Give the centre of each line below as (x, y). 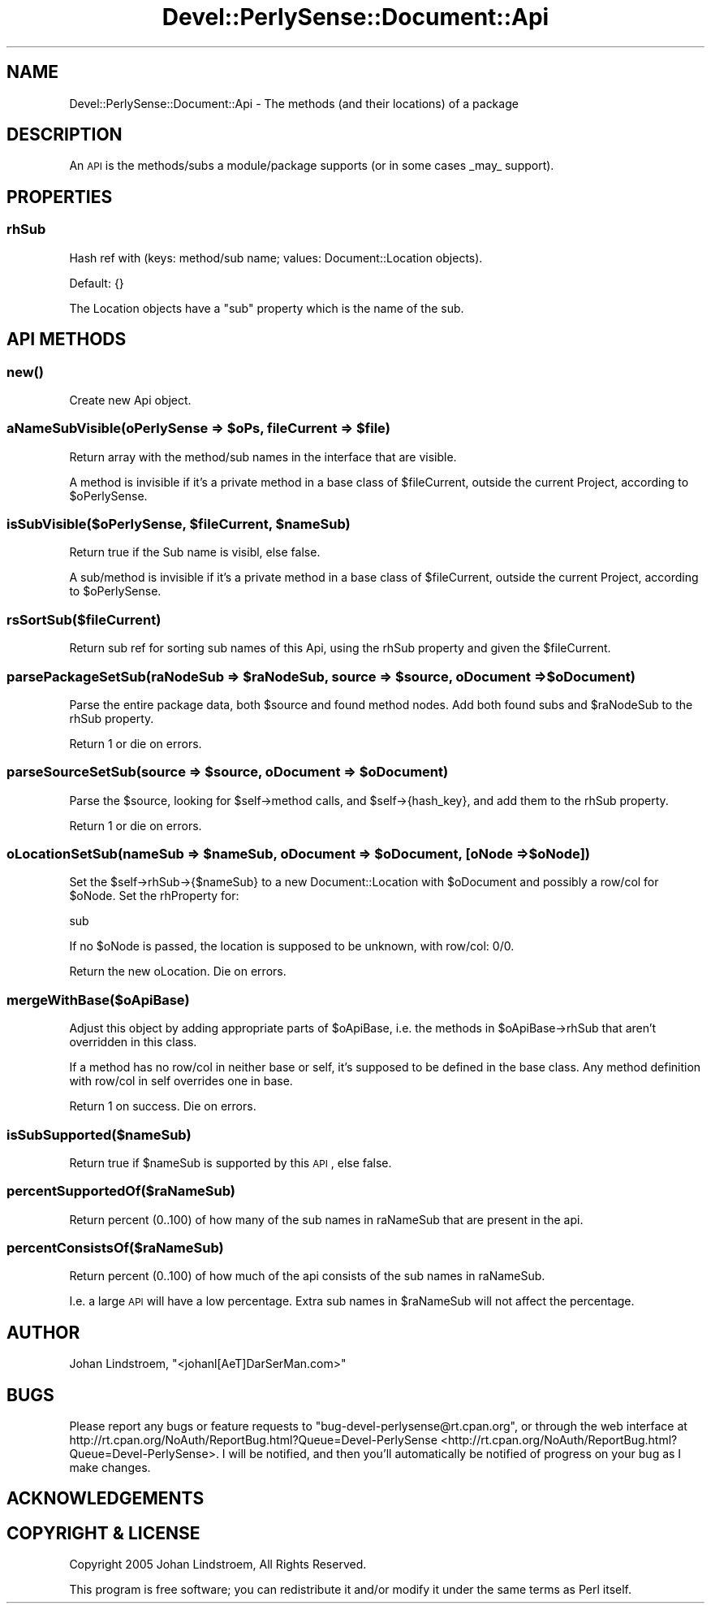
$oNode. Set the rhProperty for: (154, 896)
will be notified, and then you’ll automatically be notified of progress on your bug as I (455, 1454)
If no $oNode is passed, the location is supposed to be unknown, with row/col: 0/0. (292, 946)
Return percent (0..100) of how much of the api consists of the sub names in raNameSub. (307, 1276)
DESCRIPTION (65, 135)
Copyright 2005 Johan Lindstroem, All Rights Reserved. (218, 1565)
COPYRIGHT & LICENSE (103, 1533)
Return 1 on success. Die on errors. (163, 1106)
